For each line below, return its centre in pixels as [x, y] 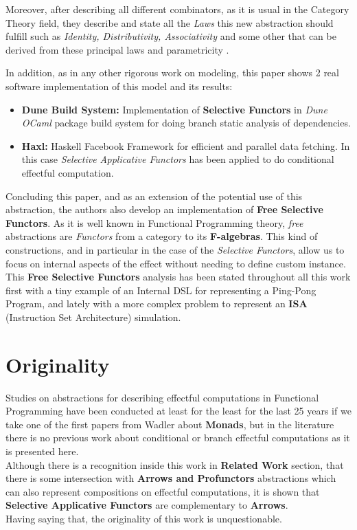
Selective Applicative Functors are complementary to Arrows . [147, 505]
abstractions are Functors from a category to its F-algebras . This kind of [162, 236]
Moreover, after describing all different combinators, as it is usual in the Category [177, 9]
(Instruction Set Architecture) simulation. [93, 317]
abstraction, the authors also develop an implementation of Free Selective [164, 209]
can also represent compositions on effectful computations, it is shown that [163, 491]
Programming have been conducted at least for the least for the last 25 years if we [178, 411]
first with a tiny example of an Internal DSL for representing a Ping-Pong [161, 290]
